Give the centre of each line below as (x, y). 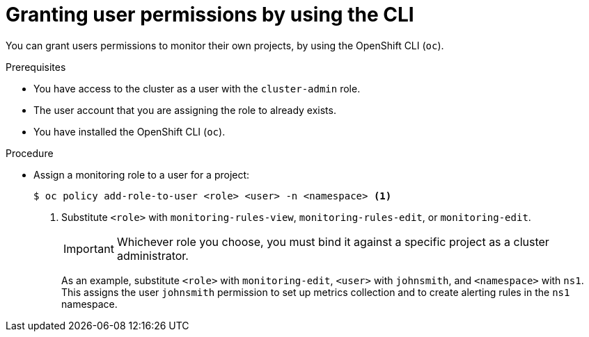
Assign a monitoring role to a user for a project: (142, 174)
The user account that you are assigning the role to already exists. (185, 110)
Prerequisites (36, 67)
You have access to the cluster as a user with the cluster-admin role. (197, 88)
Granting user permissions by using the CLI (210, 15)
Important (89, 248)
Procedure (30, 153)
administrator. (152, 255)
